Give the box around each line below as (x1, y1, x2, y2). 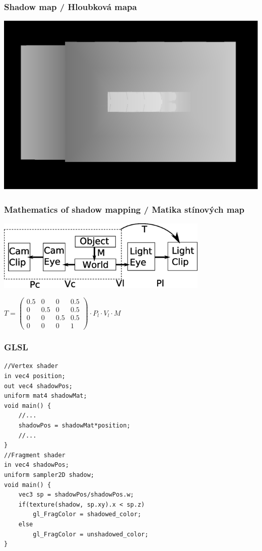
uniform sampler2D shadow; (4, 471, 94, 478)
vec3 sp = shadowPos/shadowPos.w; (18, 491, 134, 499)
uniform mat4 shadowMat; (4, 392, 87, 400)
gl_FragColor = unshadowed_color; (33, 530, 149, 538)
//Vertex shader (4, 362, 58, 370)
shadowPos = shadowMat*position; (18, 422, 130, 430)
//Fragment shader (4, 451, 65, 459)
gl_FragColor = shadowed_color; (33, 511, 142, 518)
